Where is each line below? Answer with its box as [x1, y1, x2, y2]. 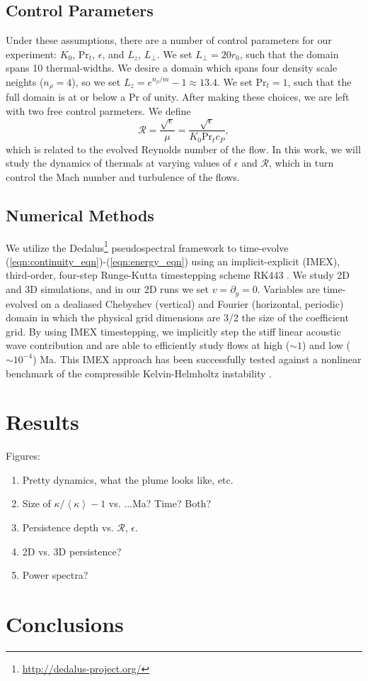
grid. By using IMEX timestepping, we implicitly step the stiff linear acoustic [6, 323, 341, 338]
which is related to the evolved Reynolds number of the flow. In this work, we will [6, 141, 361, 156]
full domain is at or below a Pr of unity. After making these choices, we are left [6, 89, 350, 104]
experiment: [6, 46, 57, 61]
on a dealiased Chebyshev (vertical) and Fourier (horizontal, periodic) [40, 296, 344, 311]
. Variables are [257, 282, 320, 297]
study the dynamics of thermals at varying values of [6, 155, 231, 170]
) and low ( [302, 338, 351, 353]
